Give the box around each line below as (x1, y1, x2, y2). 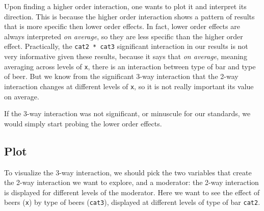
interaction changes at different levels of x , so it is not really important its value (4, 81, 254, 91)
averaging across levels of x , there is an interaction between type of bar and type (4, 61, 256, 71)
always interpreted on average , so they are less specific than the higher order (4, 31, 243, 41)
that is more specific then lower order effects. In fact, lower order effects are (4, 21, 240, 32)
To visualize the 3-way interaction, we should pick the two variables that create (4, 167, 252, 177)
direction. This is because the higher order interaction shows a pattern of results (4, 11, 255, 21)
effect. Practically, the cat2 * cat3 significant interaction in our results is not (4, 41, 248, 51)
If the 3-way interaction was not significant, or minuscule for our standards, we (4, 108, 251, 119)
